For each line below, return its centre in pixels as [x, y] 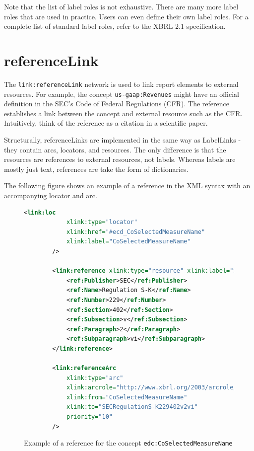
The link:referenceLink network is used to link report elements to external [121, 84]
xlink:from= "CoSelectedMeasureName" [127, 397]
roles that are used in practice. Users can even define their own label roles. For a [126, 16]
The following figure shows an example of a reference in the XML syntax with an [127, 186]
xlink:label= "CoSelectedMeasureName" [128, 242]
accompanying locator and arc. [51, 195]
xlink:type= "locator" [102, 222]
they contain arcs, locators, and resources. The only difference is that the [115, 149]
